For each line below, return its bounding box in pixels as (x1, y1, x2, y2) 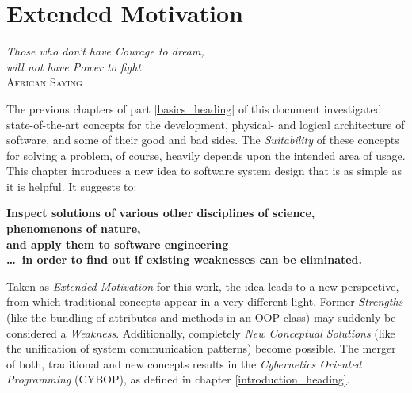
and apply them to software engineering (6, 235, 229, 252)
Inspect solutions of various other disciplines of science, (6, 204, 315, 221)
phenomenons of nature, (6, 220, 141, 237)
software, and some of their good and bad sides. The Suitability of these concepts (6, 132, 399, 148)
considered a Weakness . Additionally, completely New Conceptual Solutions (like (6, 324, 395, 341)
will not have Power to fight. (6, 58, 145, 74)
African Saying (6, 74, 82, 90)
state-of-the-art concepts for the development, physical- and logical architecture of (6, 116, 405, 132)
